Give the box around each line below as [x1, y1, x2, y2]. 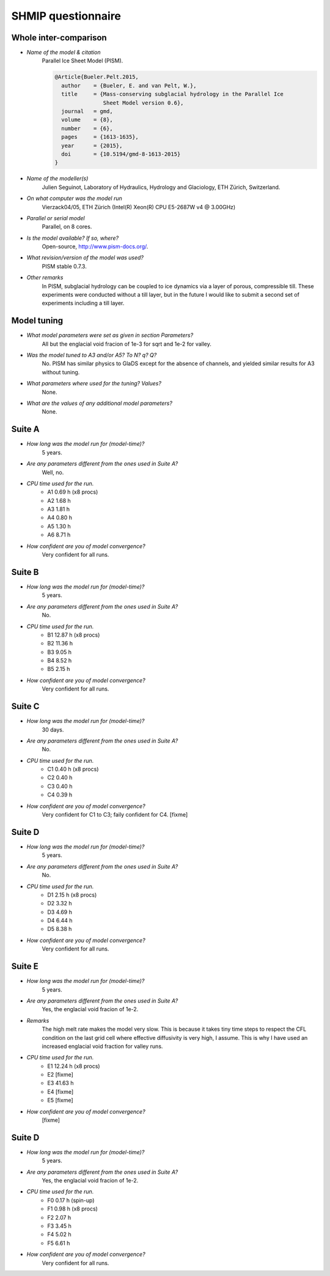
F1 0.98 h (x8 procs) [47, 1205, 98, 1212]
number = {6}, [61, 125, 113, 132]
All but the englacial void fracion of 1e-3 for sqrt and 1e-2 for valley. [42, 340, 212, 347]
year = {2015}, [61, 142, 123, 149]
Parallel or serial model [26, 214, 85, 221]
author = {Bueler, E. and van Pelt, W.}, [61, 82, 197, 89]
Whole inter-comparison [11, 32, 107, 43]
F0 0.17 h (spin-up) [47, 1196, 95, 1204]
